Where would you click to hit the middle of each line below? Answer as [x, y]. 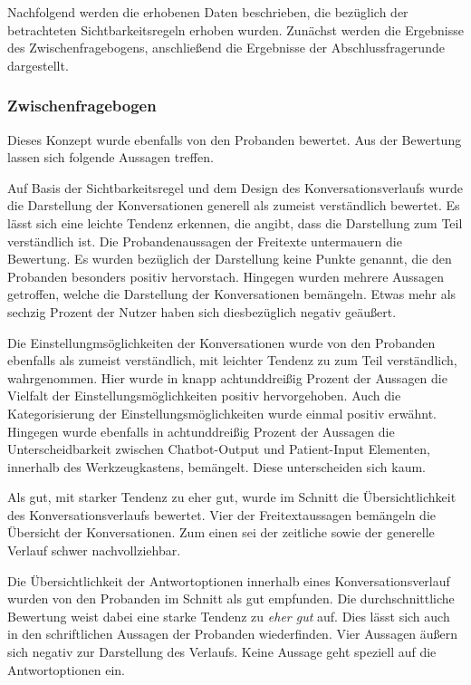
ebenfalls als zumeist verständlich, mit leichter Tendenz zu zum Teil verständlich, [232, 360]
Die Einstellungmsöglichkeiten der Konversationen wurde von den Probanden [221, 342]
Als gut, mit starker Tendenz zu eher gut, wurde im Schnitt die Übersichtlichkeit [232, 497]
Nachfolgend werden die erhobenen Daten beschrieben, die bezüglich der [208, 12]
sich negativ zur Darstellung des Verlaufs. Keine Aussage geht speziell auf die [222, 652]
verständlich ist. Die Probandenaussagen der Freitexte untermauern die [205, 241]
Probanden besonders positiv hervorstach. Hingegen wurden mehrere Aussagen [226, 276]
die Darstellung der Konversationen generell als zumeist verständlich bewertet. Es [234, 205]
